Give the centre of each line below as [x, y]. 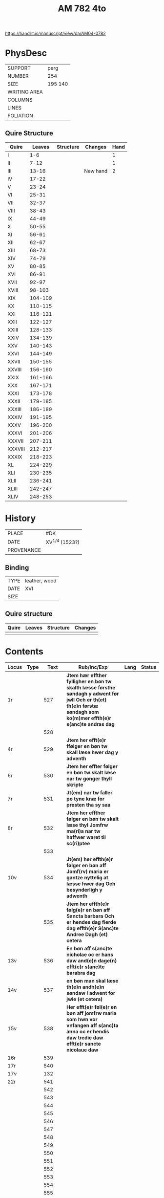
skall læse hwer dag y [92, 752]
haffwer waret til [86, 837]
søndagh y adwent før [93, 694]
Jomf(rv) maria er [88, 871]
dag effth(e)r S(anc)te [92, 928]
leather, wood [41, 581]
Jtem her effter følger [92, 766]
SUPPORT [19, 68]
